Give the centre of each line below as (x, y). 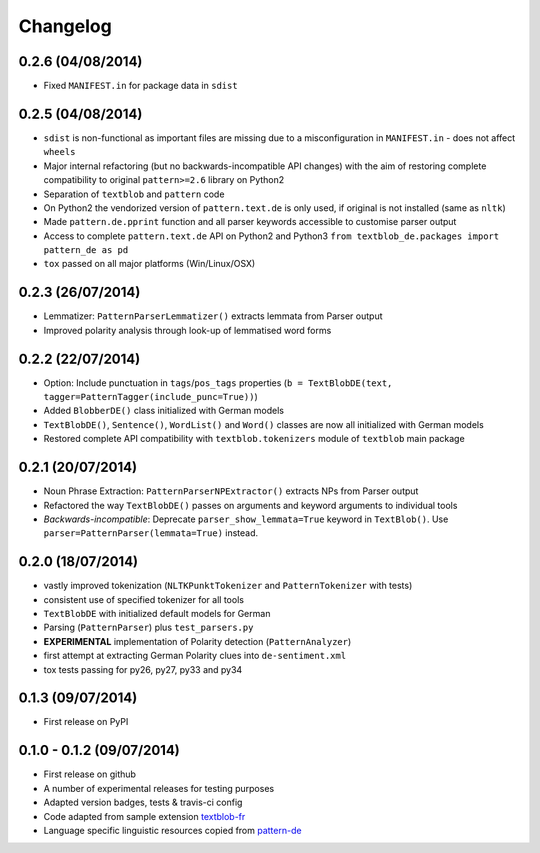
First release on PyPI (86, 722)
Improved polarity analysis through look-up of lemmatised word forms (187, 330)
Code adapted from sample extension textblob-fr (144, 816)
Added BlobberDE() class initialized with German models (164, 411)
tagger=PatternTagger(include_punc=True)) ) (151, 397)
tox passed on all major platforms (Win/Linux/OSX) (149, 264)
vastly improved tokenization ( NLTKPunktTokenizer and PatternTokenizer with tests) (228, 586)
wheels (59, 152)
